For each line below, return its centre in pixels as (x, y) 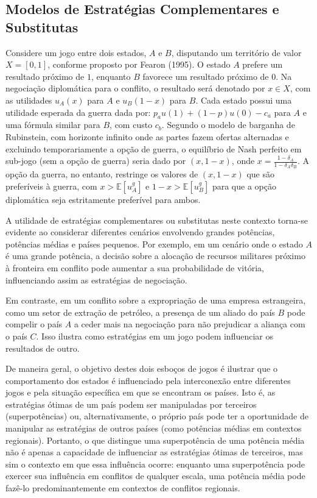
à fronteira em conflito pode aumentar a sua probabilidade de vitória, (135, 267)
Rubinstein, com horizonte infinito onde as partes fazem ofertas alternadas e (147, 136)
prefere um (263, 64)
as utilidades (29, 100)
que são (260, 174)
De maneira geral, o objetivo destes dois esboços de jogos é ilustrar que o (141, 368)
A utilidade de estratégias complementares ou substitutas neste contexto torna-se (157, 220)
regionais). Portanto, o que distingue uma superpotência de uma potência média (155, 440)
